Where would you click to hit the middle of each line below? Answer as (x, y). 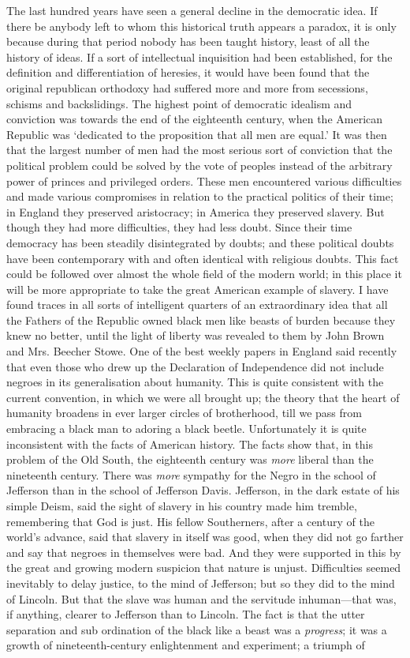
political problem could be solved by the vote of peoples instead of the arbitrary (199, 165)
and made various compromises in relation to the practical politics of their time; (200, 196)
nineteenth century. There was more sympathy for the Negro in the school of (191, 474)
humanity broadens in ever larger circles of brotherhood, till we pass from (184, 413)
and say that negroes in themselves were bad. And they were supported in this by (204, 552)
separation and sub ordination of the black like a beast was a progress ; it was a (197, 629)
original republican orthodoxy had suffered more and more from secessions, (187, 87)
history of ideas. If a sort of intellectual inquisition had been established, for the (199, 56)
